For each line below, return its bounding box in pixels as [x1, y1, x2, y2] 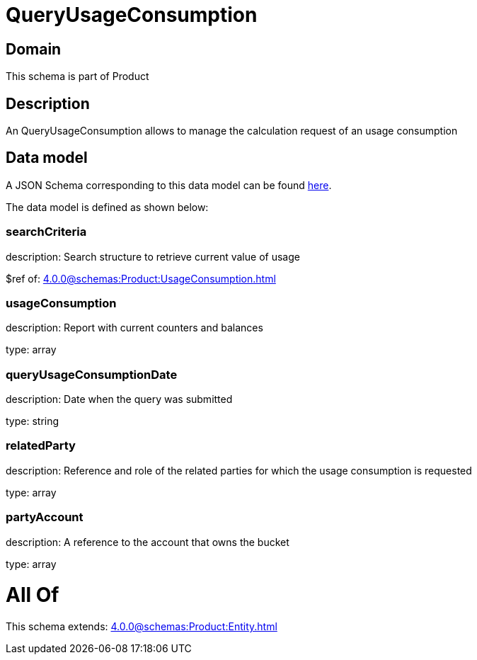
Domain [6, 40, 62, 58]
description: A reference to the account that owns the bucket [6, 535, 289, 548]
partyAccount [6, 510, 84, 525]
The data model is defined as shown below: [6, 200, 209, 213]
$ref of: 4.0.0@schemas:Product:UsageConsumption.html [6, 272, 276, 285]
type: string [6, 415, 59, 428]
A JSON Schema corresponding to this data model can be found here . [6, 178, 332, 191]
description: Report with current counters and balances [6, 322, 263, 334]
